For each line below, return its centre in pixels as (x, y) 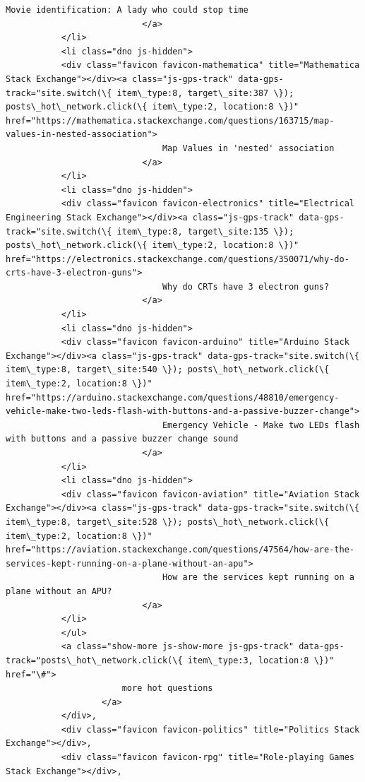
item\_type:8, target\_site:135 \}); (205, 231)
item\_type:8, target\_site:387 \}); (205, 93)
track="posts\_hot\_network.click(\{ (94, 660)
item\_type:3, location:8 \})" (261, 660)
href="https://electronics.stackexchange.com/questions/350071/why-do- (178, 259)
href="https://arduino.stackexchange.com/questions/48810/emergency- (173, 397)
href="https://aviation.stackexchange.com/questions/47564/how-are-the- (180, 550)
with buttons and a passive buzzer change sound (122, 439)
